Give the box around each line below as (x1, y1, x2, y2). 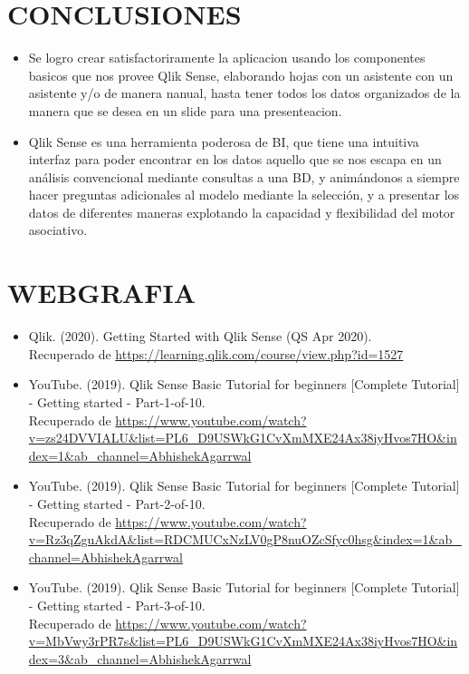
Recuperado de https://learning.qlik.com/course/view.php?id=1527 (28, 344, 404, 363)
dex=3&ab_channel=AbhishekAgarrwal (28, 649, 252, 668)
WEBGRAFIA (7, 274, 196, 311)
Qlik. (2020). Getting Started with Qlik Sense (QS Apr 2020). (28, 327, 372, 346)
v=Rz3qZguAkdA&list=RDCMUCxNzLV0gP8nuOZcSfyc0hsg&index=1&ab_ (28, 530, 462, 549)
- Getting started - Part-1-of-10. (28, 392, 206, 411)
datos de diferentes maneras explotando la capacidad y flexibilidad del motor (28, 202, 455, 221)
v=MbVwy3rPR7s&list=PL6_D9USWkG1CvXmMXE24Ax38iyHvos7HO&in (28, 631, 458, 650)
